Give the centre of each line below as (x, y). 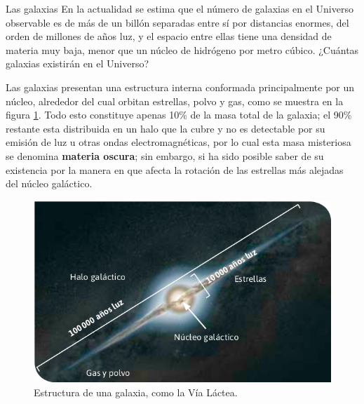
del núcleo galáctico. (49, 183)
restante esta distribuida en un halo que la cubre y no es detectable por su (166, 128)
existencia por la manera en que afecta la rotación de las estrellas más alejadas (175, 169)
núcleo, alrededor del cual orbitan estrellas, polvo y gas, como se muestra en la (175, 101)
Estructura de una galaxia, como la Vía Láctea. (136, 392)
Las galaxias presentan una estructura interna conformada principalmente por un (180, 87)
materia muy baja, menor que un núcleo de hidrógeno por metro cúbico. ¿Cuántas (182, 49)
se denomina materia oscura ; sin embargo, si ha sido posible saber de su (165, 155)
